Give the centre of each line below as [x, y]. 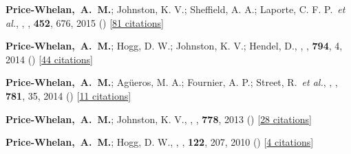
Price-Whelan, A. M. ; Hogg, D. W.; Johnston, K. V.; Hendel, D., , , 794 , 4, [174, 46]
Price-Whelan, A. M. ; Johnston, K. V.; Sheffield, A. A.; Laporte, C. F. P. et [175, 9]
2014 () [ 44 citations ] [49, 59]
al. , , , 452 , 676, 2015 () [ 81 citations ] [85, 22]
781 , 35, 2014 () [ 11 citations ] [68, 95]
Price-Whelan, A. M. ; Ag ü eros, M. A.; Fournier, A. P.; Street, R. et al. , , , [172, 82]
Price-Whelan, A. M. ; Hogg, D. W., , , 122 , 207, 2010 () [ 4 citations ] [160, 142]
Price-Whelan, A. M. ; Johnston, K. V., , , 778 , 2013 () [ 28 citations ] [159, 119]
